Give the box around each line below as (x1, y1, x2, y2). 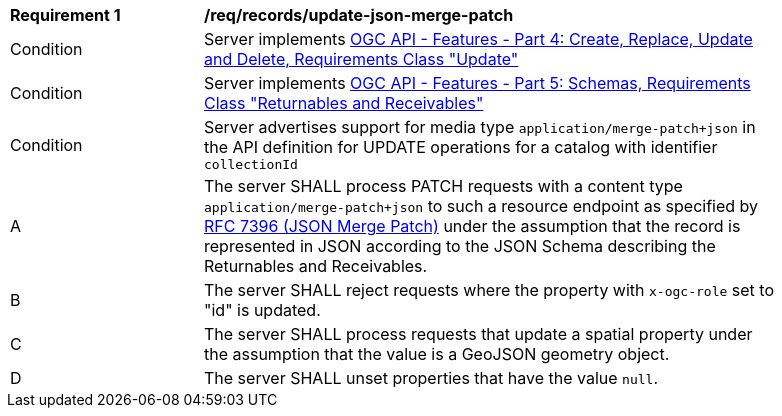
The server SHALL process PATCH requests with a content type (204, 176, 683, 196)
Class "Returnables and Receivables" (204, 93, 484, 113)
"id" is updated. (204, 300, 321, 320)
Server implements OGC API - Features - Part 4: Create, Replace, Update (204, 29, 753, 49)
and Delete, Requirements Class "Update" (204, 49, 519, 69)
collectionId (204, 157, 298, 172)
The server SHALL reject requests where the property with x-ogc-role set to (204, 280, 774, 300)
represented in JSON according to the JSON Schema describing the (204, 236, 716, 256)
